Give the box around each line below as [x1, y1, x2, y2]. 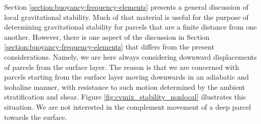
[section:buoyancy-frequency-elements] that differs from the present [4, 41, 214, 52]
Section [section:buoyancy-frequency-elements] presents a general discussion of [4, 2, 249, 12]
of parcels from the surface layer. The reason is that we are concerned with [4, 61, 239, 72]
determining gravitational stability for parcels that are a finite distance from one [4, 21, 257, 32]
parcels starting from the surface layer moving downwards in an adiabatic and [4, 71, 249, 82]
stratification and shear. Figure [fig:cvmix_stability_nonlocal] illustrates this [4, 91, 246, 102]
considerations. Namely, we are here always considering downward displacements [4, 51, 257, 62]
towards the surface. [4, 111, 67, 122]
